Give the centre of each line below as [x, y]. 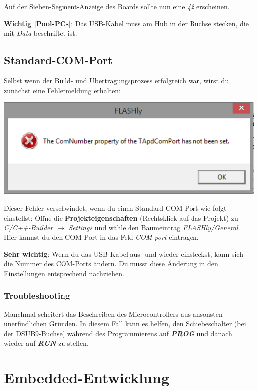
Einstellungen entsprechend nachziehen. [64, 273]
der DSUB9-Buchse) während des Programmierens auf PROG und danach [118, 333]
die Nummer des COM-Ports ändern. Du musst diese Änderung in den [111, 264]
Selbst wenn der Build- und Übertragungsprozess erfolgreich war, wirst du [117, 80]
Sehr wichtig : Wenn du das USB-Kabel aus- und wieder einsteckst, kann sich [124, 254]
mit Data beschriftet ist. [41, 33]
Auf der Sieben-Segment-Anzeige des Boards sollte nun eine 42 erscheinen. [117, 6]
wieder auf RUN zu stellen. [46, 343]
